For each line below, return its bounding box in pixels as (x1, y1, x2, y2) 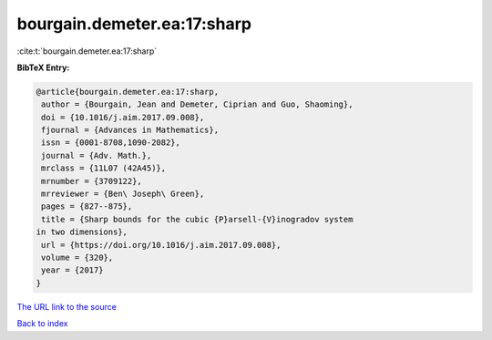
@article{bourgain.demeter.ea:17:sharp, (36, 87, 219, 97)
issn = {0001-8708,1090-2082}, (41, 138, 181, 148)
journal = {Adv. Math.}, (41, 150, 152, 160)
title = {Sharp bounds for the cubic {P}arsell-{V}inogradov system (41, 214, 354, 224)
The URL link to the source (16, 301, 118, 312)
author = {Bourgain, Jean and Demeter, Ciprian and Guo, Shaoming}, (41, 99, 354, 109)
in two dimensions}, (36, 227, 128, 237)
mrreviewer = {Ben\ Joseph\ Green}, (41, 189, 205, 200)
